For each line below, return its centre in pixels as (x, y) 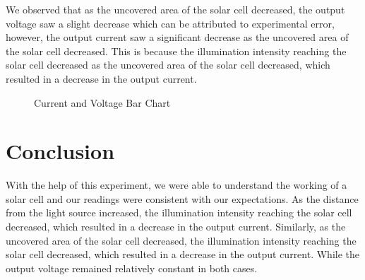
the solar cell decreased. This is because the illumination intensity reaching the (176, 51)
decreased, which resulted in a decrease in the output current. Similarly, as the (176, 227)
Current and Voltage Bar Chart (102, 102)
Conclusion (60, 151)
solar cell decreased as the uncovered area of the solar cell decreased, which (168, 65)
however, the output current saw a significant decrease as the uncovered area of (177, 37)
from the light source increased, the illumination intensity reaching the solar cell (179, 212)
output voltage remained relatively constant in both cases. (132, 268)
